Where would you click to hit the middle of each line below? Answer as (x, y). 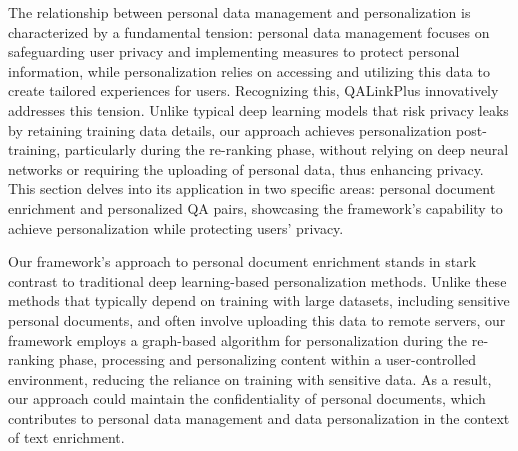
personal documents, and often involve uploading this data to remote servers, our (257, 319)
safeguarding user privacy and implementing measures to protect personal (234, 51)
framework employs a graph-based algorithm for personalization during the (238, 339)
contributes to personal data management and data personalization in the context (259, 417)
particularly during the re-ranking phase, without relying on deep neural (286, 149)
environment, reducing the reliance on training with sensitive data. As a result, (250, 378)
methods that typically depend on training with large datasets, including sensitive (259, 300)
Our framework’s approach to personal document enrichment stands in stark (242, 261)
